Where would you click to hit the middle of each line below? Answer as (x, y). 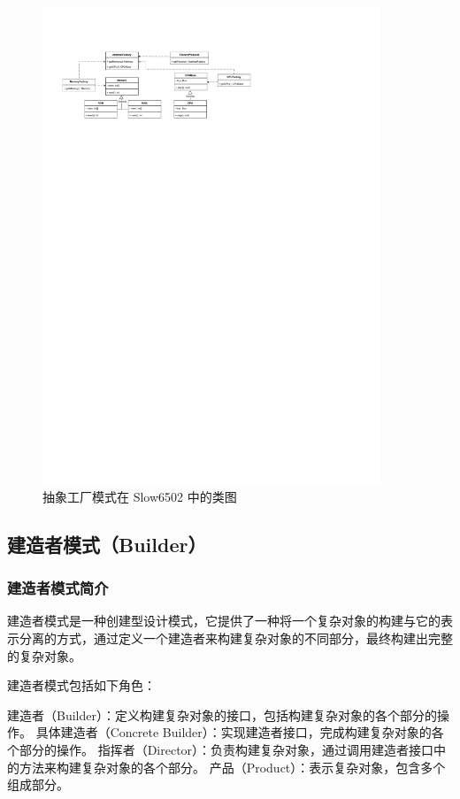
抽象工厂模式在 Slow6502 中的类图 (140, 496)
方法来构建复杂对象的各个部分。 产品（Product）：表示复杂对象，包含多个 (232, 767)
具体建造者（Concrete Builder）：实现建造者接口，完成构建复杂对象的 (234, 732)
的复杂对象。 (44, 655)
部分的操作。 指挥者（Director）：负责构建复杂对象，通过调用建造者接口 (226, 749)
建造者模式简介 (58, 588)
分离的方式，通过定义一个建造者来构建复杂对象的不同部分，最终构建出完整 (236, 638)
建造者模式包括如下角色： (81, 685)
